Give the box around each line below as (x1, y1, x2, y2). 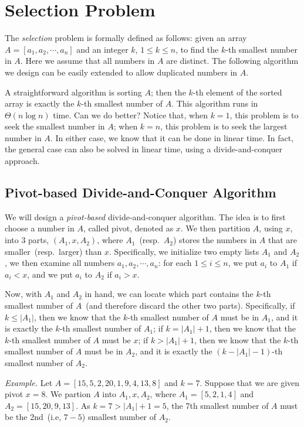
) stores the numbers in (173, 234, 257, 246)
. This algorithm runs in (171, 97, 258, 110)
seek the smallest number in (5, 120, 105, 132)
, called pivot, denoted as (83, 222, 174, 234)
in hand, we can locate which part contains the (85, 288, 254, 300)
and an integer (76, 43, 129, 55)
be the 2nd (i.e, (5, 411, 62, 423)
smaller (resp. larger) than (5, 245, 102, 257)
